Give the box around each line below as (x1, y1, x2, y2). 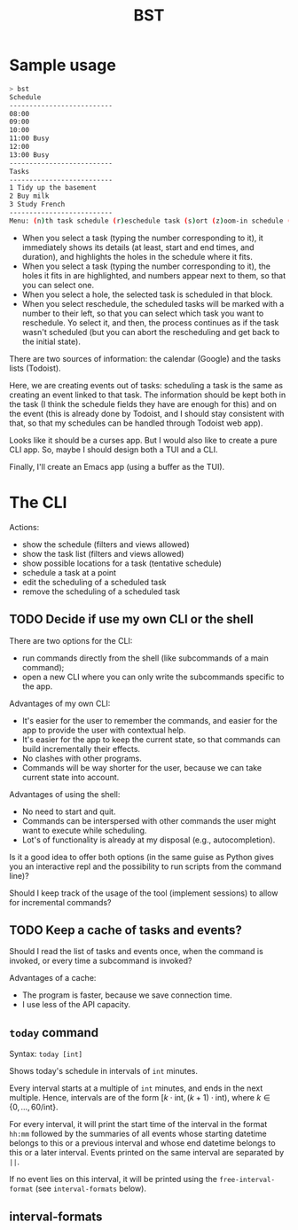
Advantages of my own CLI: (9, 698, 111, 709)
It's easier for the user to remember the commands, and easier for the (21, 715, 278, 725)
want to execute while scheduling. (21, 825, 147, 835)
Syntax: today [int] (9, 1048, 82, 1060)
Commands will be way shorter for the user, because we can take (21, 762, 263, 772)
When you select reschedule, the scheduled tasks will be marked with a (21, 298, 285, 309)
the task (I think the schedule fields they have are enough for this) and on (9, 398, 278, 409)
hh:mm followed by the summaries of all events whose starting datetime (9, 1128, 268, 1140)
